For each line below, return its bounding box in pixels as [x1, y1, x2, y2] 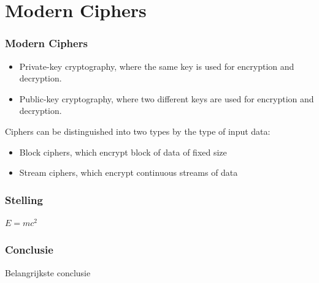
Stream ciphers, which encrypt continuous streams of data [19, 166, 238, 179]
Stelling [5, 192, 43, 207]
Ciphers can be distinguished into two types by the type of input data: [5, 124, 271, 137]
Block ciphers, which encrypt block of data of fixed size [19, 145, 227, 158]
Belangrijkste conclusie [5, 266, 91, 279]
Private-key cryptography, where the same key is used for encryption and [19, 59, 294, 72]
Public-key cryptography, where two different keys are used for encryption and [19, 92, 314, 105]
